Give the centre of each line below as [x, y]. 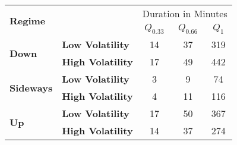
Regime [28, 20]
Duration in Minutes [185, 13]
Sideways [31, 87]
